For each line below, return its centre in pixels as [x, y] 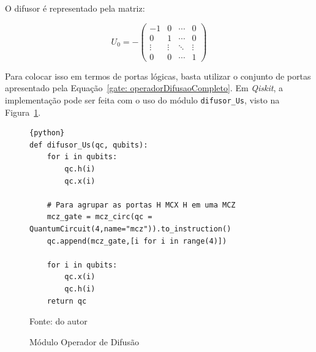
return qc [67, 301]
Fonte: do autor [58, 321]
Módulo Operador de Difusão [84, 341]
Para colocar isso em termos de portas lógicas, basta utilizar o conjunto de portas [158, 76]
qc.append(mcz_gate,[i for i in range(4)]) [137, 241]
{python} [47, 133]
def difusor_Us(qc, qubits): [89, 145]
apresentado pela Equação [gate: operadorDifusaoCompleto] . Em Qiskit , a [144, 88]
